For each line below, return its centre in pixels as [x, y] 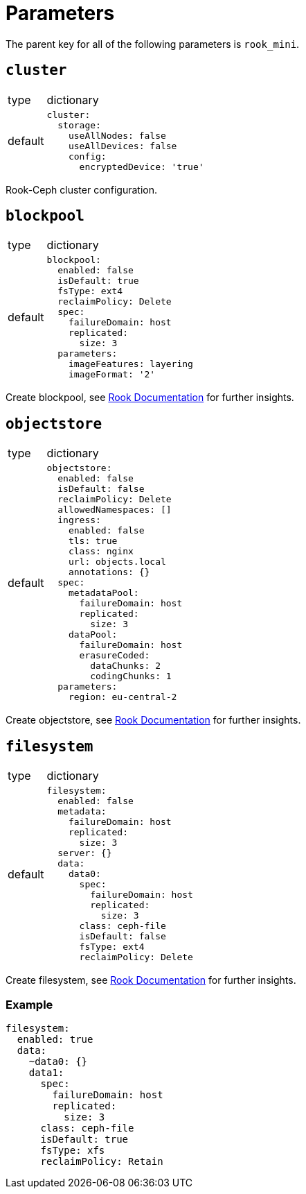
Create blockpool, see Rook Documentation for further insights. [150, 398]
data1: [46, 1072]
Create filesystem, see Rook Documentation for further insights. [151, 980]
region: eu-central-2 [123, 697]
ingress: [79, 520]
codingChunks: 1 [131, 676]
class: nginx [101, 552]
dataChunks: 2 [125, 666]
